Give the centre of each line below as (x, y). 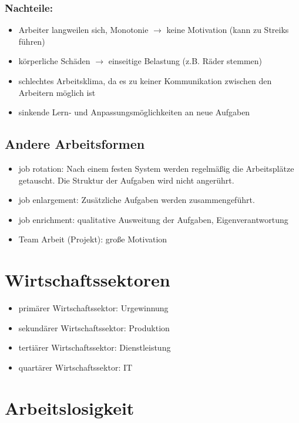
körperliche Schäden (54, 61)
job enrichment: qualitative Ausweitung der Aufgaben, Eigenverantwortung (153, 219)
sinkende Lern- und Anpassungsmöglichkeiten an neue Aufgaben (134, 112)
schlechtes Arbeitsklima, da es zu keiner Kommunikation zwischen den (145, 81)
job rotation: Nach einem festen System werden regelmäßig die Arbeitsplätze (156, 168)
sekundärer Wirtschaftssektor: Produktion (94, 327)
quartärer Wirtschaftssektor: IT (75, 367)
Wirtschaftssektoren (88, 280)
